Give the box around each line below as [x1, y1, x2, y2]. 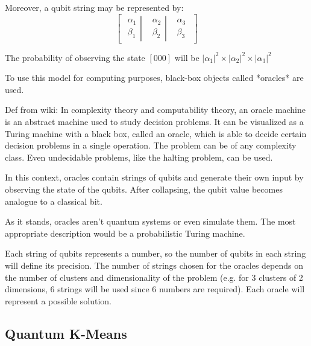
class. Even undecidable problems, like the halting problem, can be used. [5, 150, 273, 163]
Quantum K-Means [5, 324, 127, 342]
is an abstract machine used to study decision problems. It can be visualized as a [5, 115, 304, 127]
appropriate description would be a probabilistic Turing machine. [5, 226, 245, 239]
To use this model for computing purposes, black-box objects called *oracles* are [5, 71, 304, 84]
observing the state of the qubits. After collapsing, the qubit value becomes [5, 182, 283, 195]
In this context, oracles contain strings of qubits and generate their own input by [5, 171, 304, 184]
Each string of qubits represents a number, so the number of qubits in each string [5, 247, 306, 260]
